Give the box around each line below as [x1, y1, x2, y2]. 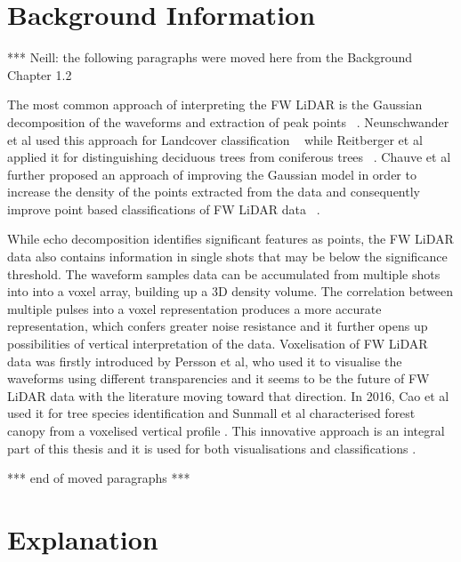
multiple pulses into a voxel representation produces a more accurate [7, 299, 382, 317]
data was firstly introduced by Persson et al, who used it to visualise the [7, 351, 402, 370]
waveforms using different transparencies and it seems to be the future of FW [7, 369, 430, 388]
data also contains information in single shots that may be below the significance [7, 247, 448, 266]
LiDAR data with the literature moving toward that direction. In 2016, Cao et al [7, 386, 449, 405]
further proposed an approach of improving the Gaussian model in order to [7, 165, 417, 183]
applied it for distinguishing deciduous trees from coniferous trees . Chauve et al [7, 148, 451, 166]
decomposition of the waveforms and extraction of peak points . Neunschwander [7, 112, 449, 131]
